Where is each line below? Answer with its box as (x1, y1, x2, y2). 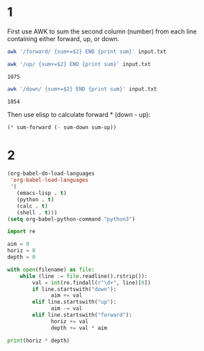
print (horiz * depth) (7, 337, 70, 344)
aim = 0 (7, 241, 30, 248)
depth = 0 (7, 253, 36, 260)
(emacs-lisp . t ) (16, 189, 68, 196)
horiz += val (51, 318, 89, 325)
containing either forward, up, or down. (7, 34, 120, 42)
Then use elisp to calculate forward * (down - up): (7, 110, 151, 118)
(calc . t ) (16, 203, 49, 210)
